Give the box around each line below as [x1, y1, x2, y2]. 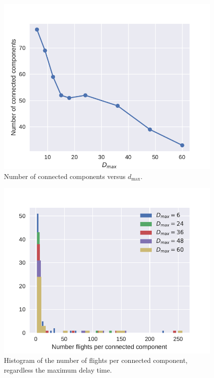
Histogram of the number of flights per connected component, [4, 355, 188, 365]
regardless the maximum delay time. [4, 364, 112, 375]
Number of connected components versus [4, 171, 125, 181]
